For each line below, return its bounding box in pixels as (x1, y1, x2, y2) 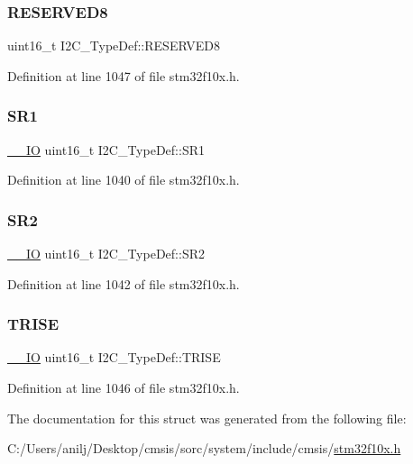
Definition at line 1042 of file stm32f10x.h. (7, 274, 240, 293)
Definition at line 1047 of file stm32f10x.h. (7, 66, 240, 85)
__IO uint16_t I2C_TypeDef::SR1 (7, 140, 205, 159)
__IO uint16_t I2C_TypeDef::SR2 (7, 244, 205, 263)
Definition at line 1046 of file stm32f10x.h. (7, 378, 240, 397)
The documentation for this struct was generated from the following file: (7, 408, 407, 427)
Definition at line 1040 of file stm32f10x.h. (7, 170, 240, 189)
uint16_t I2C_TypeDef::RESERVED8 (7, 36, 220, 55)
